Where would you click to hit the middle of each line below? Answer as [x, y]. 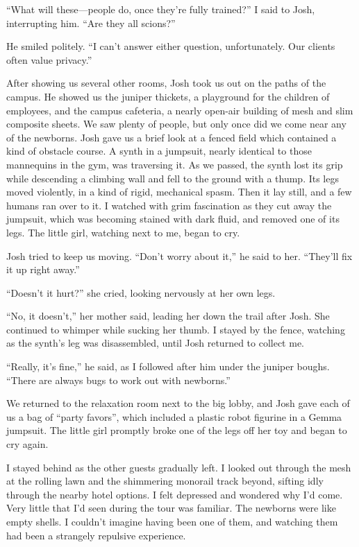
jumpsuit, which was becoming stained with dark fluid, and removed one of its [173, 219]
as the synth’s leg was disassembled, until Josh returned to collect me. [156, 343]
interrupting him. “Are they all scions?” [91, 23]
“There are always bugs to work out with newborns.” [118, 380]
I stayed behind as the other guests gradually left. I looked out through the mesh [179, 467]
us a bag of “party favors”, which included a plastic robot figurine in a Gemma [174, 416]
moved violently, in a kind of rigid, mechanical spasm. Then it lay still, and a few [179, 192]
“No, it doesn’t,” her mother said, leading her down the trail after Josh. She [168, 316]
